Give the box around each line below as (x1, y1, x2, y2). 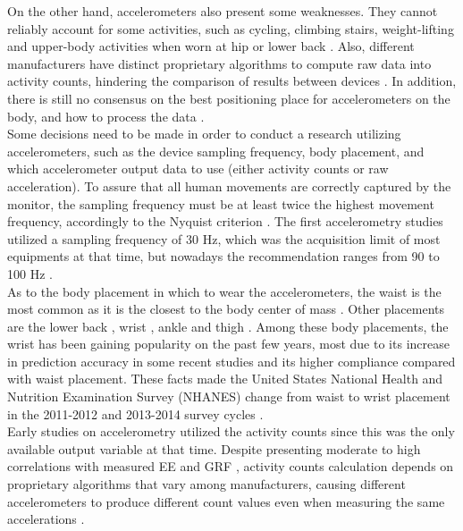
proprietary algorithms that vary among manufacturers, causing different (7, 475, 406, 493)
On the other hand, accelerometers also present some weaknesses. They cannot (7, 2, 438, 20)
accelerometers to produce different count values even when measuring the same (7, 492, 445, 510)
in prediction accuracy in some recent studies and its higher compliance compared (7, 351, 456, 370)
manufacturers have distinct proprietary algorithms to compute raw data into (7, 54, 432, 72)
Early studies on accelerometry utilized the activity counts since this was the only (7, 422, 455, 441)
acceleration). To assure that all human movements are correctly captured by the (7, 176, 451, 195)
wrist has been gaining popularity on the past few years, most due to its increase (7, 334, 450, 353)
